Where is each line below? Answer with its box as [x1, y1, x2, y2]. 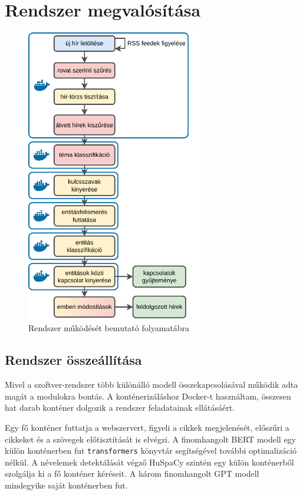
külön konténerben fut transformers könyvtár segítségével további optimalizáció [5, 444, 297, 457]
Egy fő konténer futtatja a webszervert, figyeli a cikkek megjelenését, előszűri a [5, 421, 289, 433]
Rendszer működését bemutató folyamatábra [28, 322, 190, 334]
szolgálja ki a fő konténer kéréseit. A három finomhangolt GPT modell [5, 467, 259, 480]
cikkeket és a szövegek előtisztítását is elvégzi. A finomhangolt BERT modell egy [5, 433, 296, 445]
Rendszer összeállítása [5, 351, 142, 369]
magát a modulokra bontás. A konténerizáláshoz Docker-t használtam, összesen [5, 390, 291, 402]
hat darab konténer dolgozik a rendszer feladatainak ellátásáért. [5, 401, 235, 414]
